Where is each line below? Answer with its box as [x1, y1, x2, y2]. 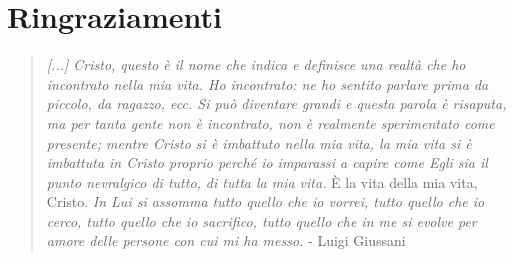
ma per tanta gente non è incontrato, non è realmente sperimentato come [46, 112, 495, 133]
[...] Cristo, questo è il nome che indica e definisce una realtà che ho [46, 54, 466, 75]
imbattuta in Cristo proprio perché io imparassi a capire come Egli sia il [46, 152, 488, 173]
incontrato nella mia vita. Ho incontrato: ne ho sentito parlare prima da [46, 73, 489, 94]
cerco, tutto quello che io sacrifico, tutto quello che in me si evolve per [46, 210, 477, 231]
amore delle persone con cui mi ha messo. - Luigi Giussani [46, 230, 406, 251]
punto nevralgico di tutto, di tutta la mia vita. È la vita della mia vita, [46, 171, 478, 192]
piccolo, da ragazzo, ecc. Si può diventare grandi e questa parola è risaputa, [46, 93, 507, 114]
